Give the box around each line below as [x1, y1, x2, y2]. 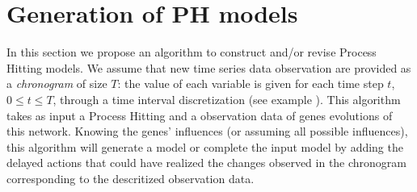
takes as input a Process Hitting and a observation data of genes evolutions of [6, 106, 393, 123]
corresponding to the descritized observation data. [6, 169, 255, 186]
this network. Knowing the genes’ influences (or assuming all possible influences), [6, 123, 408, 140]
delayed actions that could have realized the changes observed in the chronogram [6, 154, 407, 171]
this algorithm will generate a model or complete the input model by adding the [6, 138, 403, 155]
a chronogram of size [6, 75, 107, 92]
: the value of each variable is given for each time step [117, 75, 384, 92]
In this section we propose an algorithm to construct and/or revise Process [6, 44, 377, 61]
